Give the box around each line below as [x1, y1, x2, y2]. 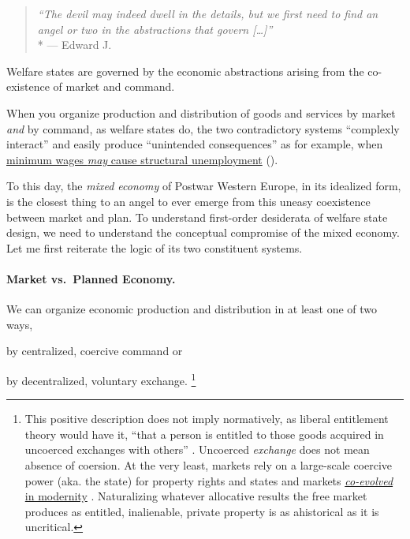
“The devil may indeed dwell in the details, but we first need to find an [37, 6, 378, 21]
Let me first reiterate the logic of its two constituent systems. [6, 239, 303, 256]
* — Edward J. [37, 36, 112, 53]
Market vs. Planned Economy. [6, 270, 176, 286]
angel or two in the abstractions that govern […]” [37, 21, 273, 37]
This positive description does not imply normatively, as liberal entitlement [24, 410, 389, 427]
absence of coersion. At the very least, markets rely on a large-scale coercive [24, 456, 393, 473]
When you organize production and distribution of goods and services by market [6, 104, 396, 121]
